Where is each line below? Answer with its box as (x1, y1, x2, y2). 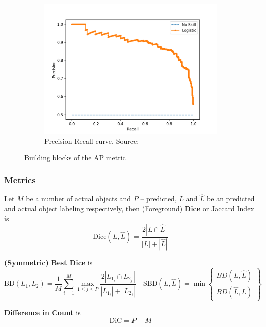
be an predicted (207, 193, 255, 204)
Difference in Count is (4, 307, 81, 318)
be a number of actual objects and (26, 193, 131, 204)
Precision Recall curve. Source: (44, 135, 139, 146)
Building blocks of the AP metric (24, 152, 126, 163)
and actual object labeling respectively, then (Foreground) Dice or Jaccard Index (4, 203, 254, 213)
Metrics (4, 173, 36, 186)
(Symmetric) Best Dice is (4, 257, 93, 267)
